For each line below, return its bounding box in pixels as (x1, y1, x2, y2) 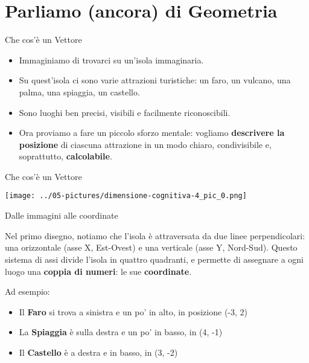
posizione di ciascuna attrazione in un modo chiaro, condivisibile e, (19, 138, 272, 150)
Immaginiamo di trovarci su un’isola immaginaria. (19, 53, 204, 66)
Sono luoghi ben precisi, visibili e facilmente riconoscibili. (19, 106, 231, 118)
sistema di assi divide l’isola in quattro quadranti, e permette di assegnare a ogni (5, 252, 304, 265)
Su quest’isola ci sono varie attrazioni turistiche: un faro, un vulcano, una (19, 74, 291, 86)
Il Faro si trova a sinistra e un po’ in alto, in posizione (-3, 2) (19, 305, 247, 318)
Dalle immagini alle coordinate (5, 209, 118, 222)
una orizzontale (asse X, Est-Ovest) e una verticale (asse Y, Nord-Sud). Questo (5, 241, 298, 254)
